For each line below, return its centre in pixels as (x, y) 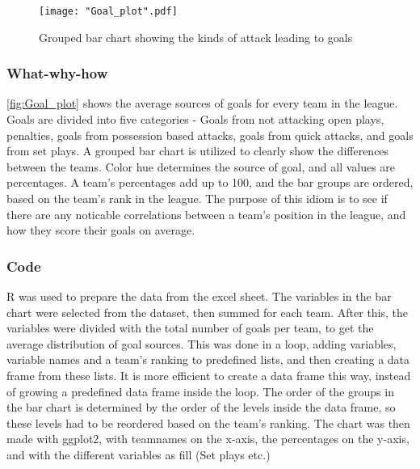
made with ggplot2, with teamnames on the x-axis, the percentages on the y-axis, (208, 439)
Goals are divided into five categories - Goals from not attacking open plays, (195, 119)
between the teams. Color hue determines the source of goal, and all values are (201, 166)
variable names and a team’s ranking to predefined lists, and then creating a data (208, 359)
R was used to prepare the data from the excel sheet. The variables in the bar (199, 296)
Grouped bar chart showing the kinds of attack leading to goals (196, 37)
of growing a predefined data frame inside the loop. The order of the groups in (200, 391)
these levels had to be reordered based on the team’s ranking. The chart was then (208, 423)
